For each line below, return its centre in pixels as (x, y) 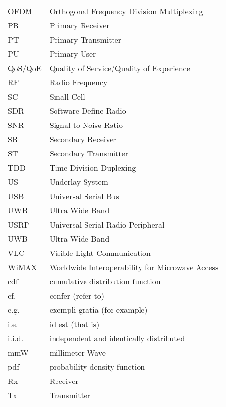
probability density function (97, 367)
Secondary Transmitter (89, 153)
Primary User (73, 54)
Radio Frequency (78, 82)
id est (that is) (74, 324)
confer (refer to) (77, 295)
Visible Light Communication (100, 253)
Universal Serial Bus (84, 196)
